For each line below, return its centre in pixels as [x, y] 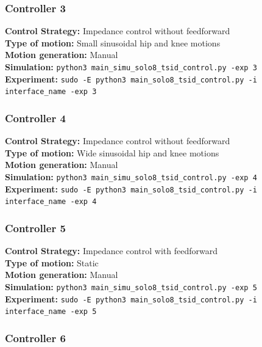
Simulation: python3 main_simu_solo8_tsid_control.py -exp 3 [131, 67]
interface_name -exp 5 [51, 312]
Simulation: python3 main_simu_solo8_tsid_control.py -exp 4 [131, 176]
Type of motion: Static [52, 262]
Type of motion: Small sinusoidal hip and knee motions [113, 42]
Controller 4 [35, 118]
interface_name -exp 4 [51, 202]
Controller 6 [35, 338]
